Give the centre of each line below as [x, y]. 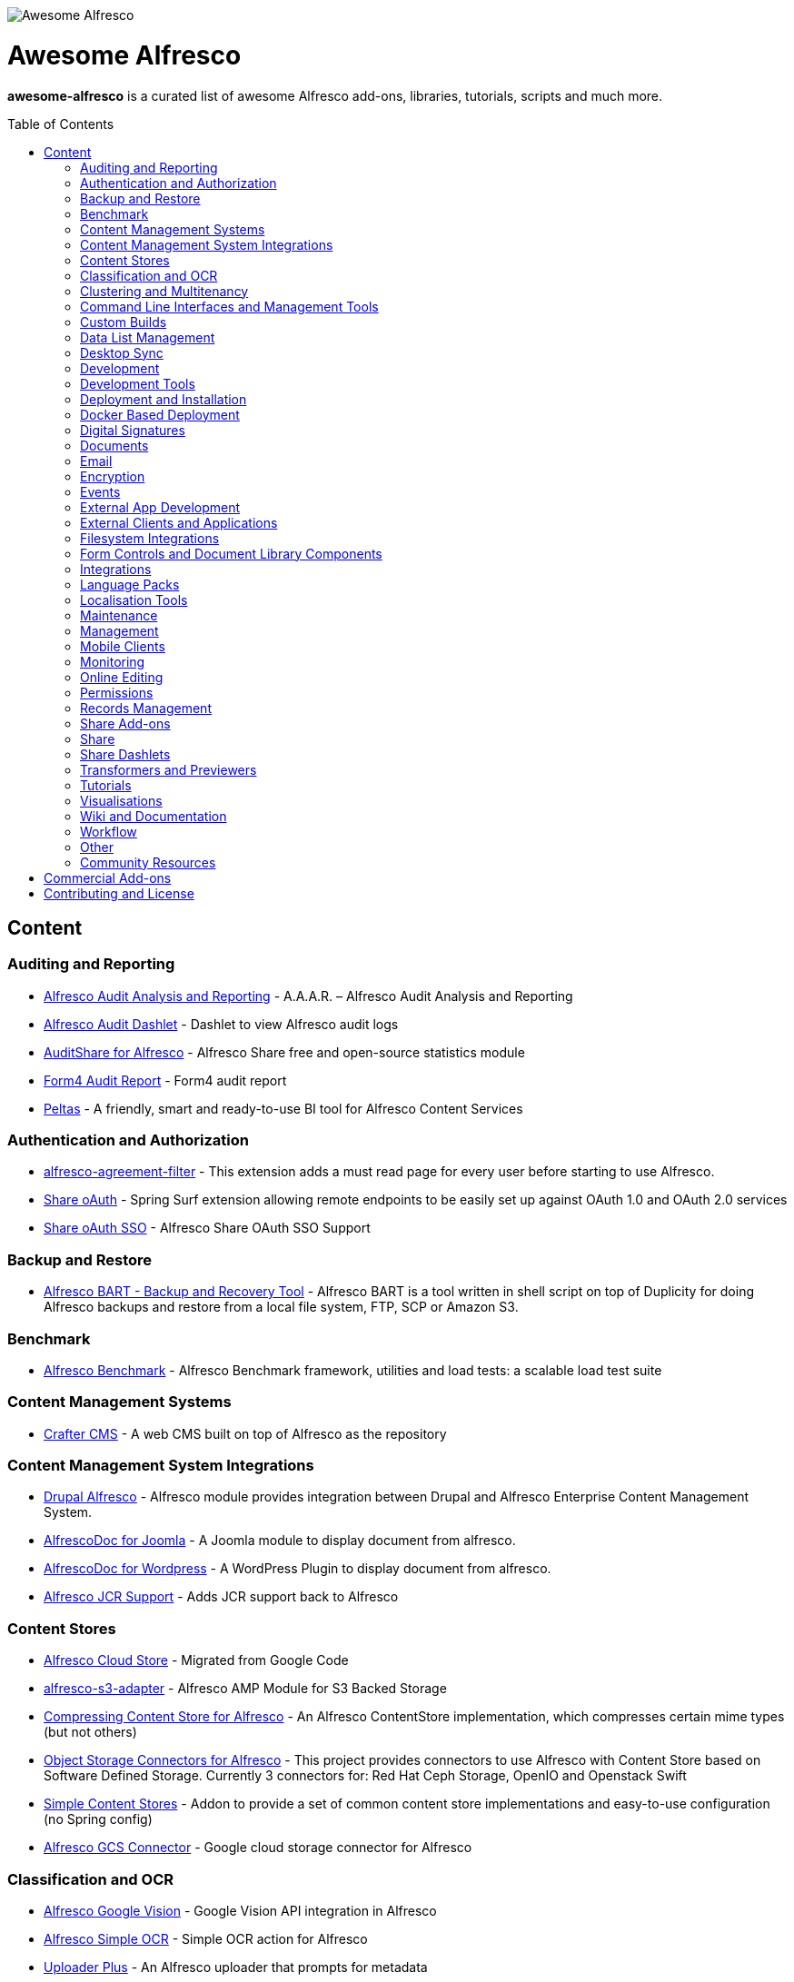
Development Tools [138, 383]
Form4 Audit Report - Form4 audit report [165, 1080]
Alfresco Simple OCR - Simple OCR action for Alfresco [206, 1938]
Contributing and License [119, 893]
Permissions [117, 692]
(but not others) [90, 1732]
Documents [114, 445]
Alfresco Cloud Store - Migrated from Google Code [196, 1660]
